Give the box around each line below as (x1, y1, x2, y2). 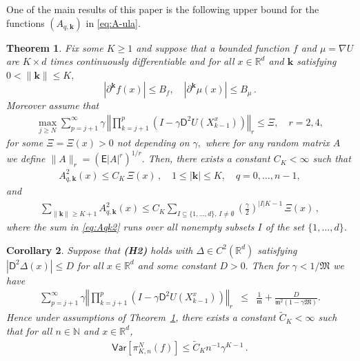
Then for (251, 257, 289, 272)
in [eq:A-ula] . (86, 15, 141, 30)
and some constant (137, 257, 217, 272)
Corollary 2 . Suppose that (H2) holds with (6, 242, 193, 257)
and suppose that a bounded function (136, 40, 290, 55)
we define (6, 151, 46, 166)
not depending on (117, 135, 190, 150)
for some (6, 135, 43, 150)
